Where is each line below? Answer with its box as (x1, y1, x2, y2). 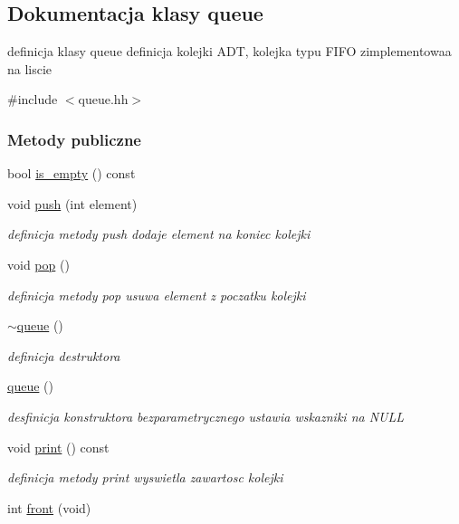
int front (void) (7, 498, 91, 517)
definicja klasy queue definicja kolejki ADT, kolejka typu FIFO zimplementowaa (7, 42, 452, 61)
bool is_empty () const (7, 164, 136, 183)
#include (7, 90, 58, 109)
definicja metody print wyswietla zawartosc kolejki (7, 468, 283, 487)
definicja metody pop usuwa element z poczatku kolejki (7, 285, 306, 304)
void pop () (7, 254, 70, 273)
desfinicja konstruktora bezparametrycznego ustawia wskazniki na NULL (7, 406, 405, 425)
